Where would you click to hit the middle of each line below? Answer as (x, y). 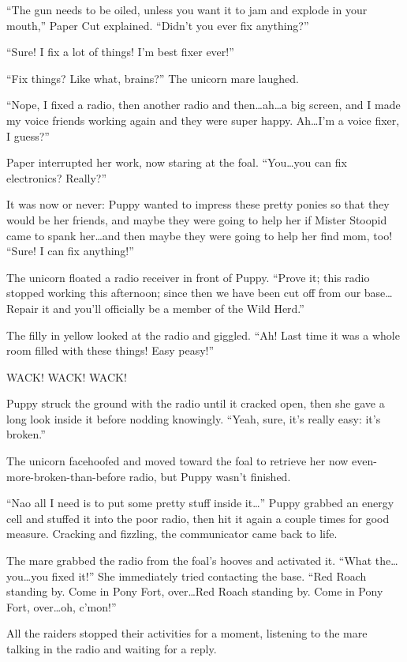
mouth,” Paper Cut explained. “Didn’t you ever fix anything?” (158, 25)
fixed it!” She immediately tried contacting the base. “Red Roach (209, 575)
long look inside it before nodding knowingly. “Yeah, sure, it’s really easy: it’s (194, 418)
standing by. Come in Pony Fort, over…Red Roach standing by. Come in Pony (195, 591)
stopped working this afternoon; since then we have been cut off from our (184, 293)
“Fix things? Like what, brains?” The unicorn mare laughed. (153, 78)
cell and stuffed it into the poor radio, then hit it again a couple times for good (198, 518)
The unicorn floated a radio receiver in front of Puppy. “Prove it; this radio (188, 277)
